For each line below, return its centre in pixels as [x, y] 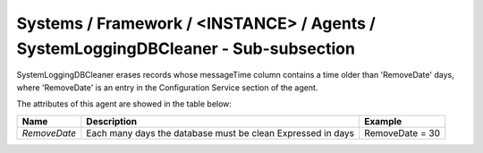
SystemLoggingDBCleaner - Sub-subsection [186, 48]
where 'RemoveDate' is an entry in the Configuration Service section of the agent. [167, 87]
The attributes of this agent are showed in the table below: [124, 104]
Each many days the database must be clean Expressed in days [220, 132]
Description [112, 121]
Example [383, 121]
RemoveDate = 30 [402, 132]
